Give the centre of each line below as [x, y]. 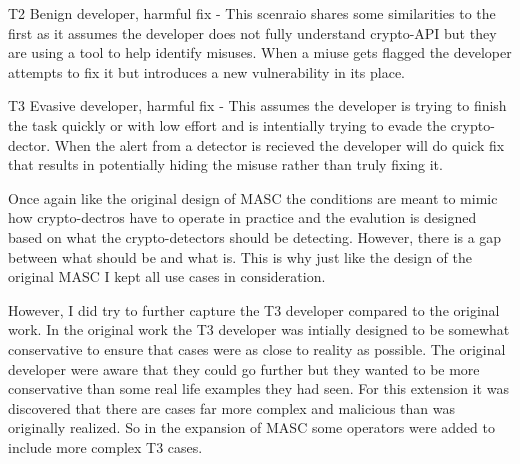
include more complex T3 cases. [105, 446]
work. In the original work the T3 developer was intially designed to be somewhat [259, 329]
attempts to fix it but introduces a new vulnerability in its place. [206, 71]
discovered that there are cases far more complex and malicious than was [231, 407]
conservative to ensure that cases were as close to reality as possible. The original [257, 348]
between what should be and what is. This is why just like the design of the [240, 256]
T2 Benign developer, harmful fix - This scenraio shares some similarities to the [252, 13]
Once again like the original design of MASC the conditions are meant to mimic [253, 197]
